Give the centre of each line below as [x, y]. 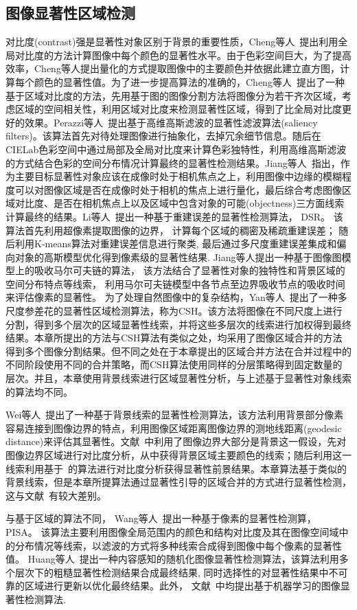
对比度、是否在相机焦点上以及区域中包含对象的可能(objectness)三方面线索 [180, 203]
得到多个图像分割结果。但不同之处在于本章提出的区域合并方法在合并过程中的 [178, 351]
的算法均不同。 [39, 391]
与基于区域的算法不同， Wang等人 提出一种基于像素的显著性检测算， [161, 518]
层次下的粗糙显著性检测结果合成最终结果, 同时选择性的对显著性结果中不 [176, 572]
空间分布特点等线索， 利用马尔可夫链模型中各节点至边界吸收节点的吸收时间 [175, 283]
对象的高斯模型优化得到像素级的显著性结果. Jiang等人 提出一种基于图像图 [178, 257]
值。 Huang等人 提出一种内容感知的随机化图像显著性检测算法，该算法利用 [172, 559]
